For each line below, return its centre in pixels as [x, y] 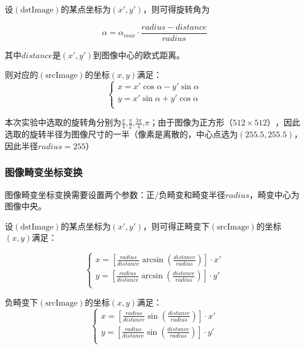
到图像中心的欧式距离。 [139, 54]
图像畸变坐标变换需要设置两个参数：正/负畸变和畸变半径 [115, 194]
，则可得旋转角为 [176, 9]
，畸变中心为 [274, 194]
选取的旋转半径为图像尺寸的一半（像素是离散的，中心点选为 [121, 134]
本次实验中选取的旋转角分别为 [63, 122]
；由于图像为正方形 [187, 122]
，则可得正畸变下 [176, 226]
